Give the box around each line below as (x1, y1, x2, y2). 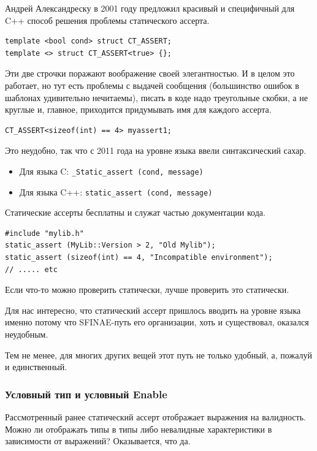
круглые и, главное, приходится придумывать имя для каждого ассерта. (5, 103, 272, 116)
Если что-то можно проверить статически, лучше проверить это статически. (5, 283, 289, 296)
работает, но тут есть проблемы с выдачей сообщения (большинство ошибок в (5, 78, 299, 91)
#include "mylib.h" (5, 229, 84, 238)
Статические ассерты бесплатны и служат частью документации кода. (5, 206, 265, 219)
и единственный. (5, 360, 67, 373)
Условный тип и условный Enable (5, 386, 167, 401)
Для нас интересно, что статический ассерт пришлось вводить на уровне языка (5, 303, 301, 316)
